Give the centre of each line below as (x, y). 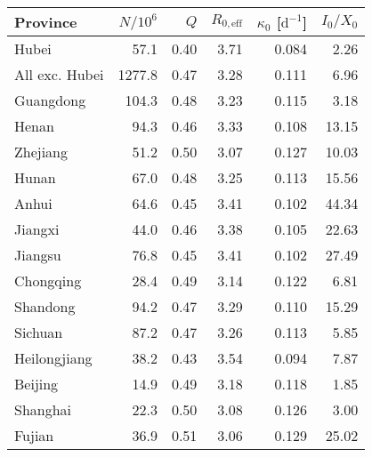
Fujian (34, 435)
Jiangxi (37, 229)
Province (46, 22)
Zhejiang (41, 152)
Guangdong (50, 100)
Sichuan (39, 332)
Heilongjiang (53, 358)
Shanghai (43, 409)
